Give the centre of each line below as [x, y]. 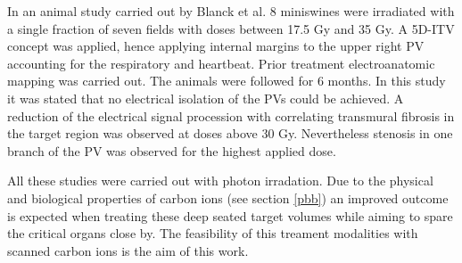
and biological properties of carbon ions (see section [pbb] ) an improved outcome [228, 197]
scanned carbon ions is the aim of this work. [128, 250]
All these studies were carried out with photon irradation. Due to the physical [220, 181]
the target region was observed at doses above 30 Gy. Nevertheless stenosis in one [230, 133]
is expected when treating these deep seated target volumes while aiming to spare [230, 215]
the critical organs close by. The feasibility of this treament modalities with [213, 233]
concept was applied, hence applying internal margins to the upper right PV [216, 46]
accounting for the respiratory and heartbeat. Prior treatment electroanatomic [221, 63]
